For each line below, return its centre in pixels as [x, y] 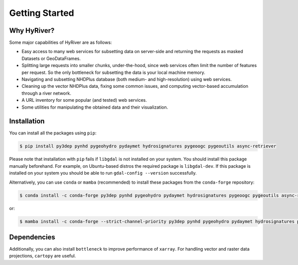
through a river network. [46, 93]
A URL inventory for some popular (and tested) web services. [84, 100]
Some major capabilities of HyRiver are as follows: [61, 43]
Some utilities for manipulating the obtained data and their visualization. [95, 107]
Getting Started [42, 13]
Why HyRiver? [32, 31]
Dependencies [32, 237]
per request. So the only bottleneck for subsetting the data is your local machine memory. [113, 72]
